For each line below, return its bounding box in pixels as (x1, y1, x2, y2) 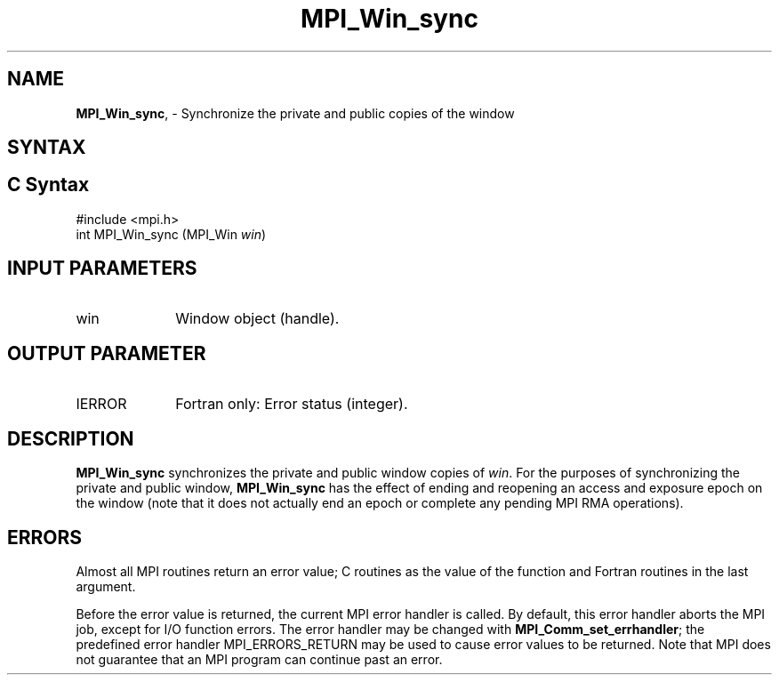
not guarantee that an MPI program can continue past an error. (76, 652, 443, 668)
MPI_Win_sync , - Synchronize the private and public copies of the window (76, 105, 515, 121)
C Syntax (7, 173, 90, 197)
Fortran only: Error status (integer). (175, 394, 408, 413)
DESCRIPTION (7, 427, 134, 450)
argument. (76, 579, 136, 595)
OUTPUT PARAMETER (7, 342, 206, 365)
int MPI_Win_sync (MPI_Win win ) (76, 226, 267, 242)
